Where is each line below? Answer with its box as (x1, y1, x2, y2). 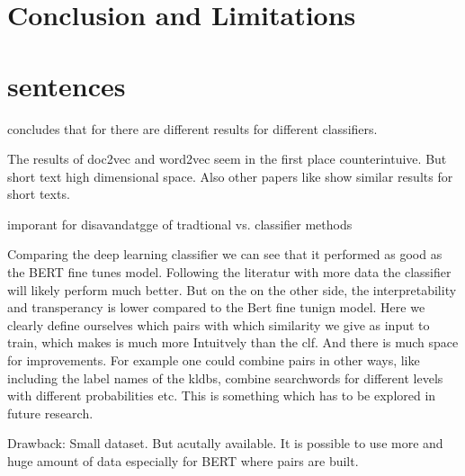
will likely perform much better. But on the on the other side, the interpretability (7, 280, 457, 299)
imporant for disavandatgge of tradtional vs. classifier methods (7, 214, 353, 233)
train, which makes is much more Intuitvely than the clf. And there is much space (7, 333, 459, 352)
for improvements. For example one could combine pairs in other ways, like (7, 351, 420, 370)
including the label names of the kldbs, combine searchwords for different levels (7, 368, 443, 387)
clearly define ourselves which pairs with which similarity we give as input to (7, 315, 430, 334)
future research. (7, 403, 94, 422)
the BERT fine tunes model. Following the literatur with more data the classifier (7, 263, 452, 282)
